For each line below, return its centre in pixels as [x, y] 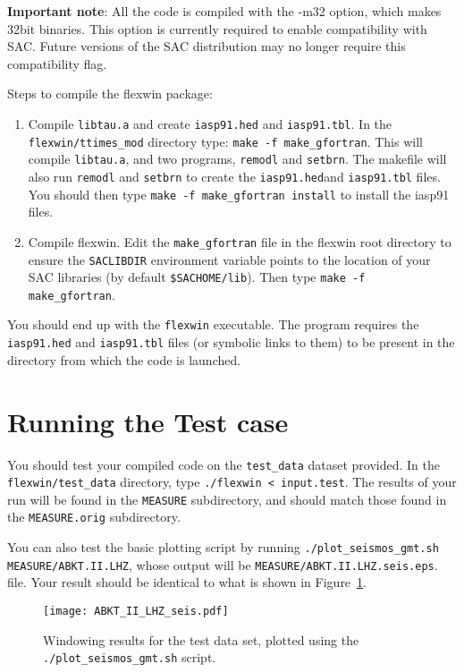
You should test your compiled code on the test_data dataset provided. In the [224, 464]
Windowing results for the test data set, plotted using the [201, 639]
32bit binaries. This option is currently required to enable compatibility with [217, 28]
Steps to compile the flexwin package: [110, 94]
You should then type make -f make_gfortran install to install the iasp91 [239, 194]
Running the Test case [148, 421]
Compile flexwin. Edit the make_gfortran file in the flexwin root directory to [240, 241]
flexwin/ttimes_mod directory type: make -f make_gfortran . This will [225, 141]
